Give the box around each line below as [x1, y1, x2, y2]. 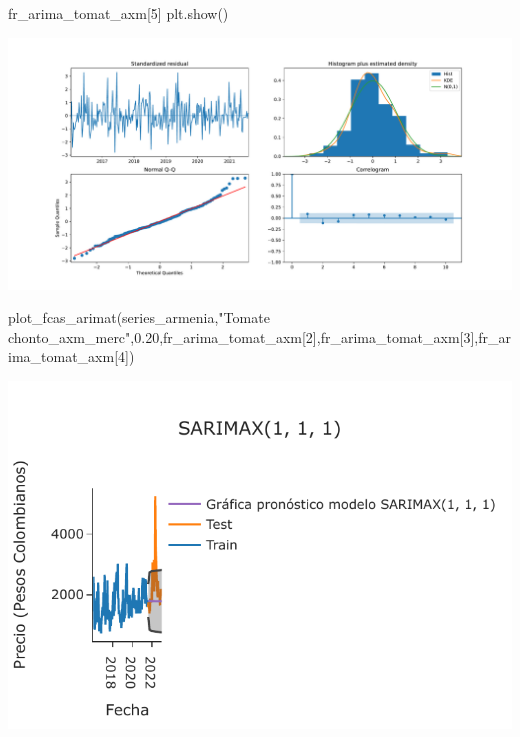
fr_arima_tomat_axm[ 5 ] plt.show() [8, 3, 229, 23]
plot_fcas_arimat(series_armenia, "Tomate [8, 307, 270, 328]
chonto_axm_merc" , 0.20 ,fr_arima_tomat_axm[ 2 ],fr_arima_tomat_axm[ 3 [8, 326, 471, 347]
